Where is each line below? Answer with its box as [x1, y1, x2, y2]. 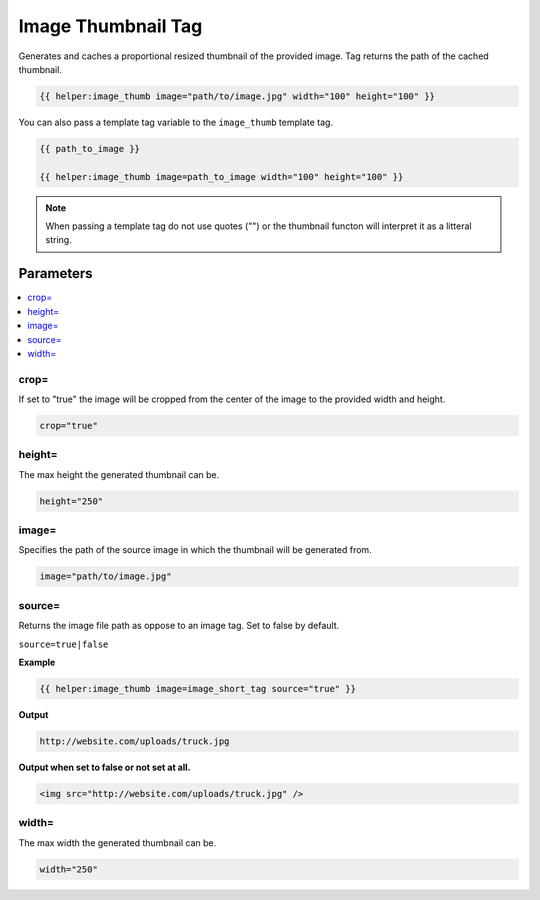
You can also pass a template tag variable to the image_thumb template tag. [18, 116, 334, 128]
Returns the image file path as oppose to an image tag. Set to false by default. [18, 620, 340, 632]
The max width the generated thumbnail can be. [18, 836, 217, 849]
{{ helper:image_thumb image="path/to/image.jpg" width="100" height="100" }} [39, 90, 435, 102]
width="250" [39, 863, 99, 875]
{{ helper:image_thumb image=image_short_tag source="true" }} [39, 683, 357, 694]
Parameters [18, 265, 93, 282]
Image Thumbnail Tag [18, 15, 203, 37]
